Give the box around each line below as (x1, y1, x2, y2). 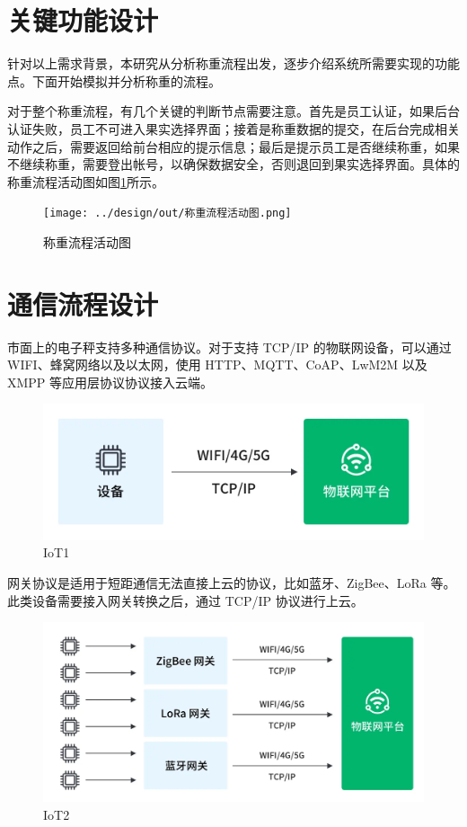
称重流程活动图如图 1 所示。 (7, 172, 164, 191)
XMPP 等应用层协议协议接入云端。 (7, 372, 214, 391)
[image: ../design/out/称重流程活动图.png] (43, 207, 292, 220)
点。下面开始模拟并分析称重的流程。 (7, 71, 221, 90)
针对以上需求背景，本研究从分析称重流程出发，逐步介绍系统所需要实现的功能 (7, 54, 460, 73)
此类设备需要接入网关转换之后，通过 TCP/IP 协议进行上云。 (7, 591, 364, 609)
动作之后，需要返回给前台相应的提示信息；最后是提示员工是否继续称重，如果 (7, 137, 460, 156)
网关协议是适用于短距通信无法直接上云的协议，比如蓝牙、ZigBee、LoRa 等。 (7, 573, 456, 591)
